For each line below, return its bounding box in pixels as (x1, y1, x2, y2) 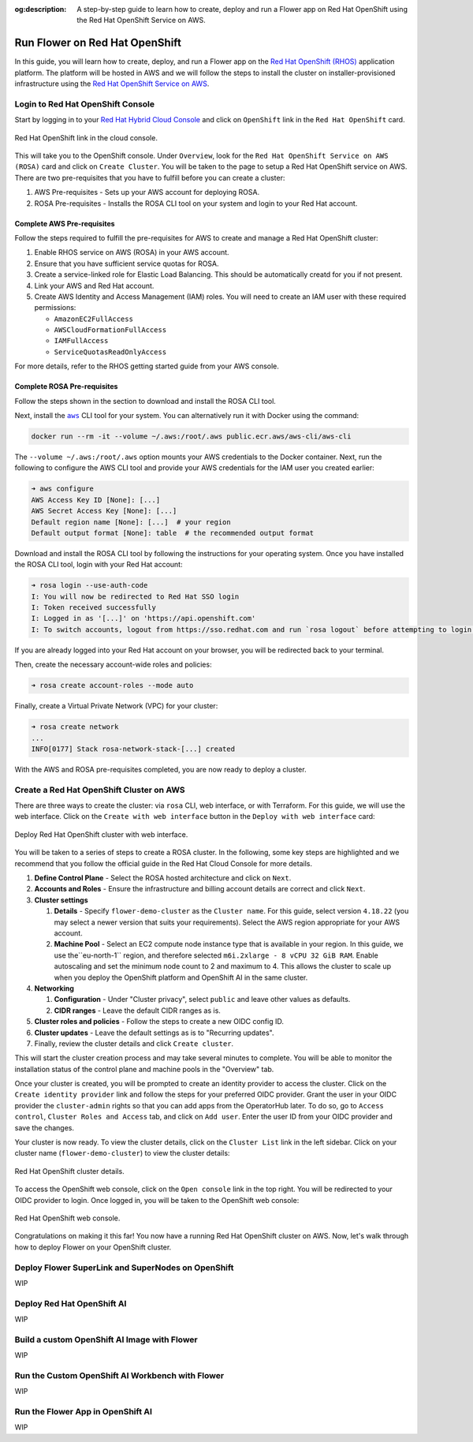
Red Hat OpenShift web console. (14, 1213, 121, 1223)
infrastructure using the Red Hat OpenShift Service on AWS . (14, 79, 210, 88)
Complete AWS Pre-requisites (14, 219, 115, 228)
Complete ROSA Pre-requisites (14, 382, 118, 391)
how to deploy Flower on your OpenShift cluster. (14, 1242, 172, 1252)
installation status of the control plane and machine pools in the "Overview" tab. (14, 1064, 274, 1074)
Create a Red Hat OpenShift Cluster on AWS (14, 784, 185, 795)
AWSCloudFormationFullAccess (54, 326, 167, 334)
